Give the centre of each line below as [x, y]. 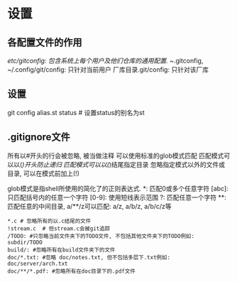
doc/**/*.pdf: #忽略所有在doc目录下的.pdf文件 [72, 271]
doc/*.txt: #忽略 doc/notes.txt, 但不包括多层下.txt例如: [89, 257]
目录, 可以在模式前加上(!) [44, 173]
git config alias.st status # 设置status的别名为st [76, 112]
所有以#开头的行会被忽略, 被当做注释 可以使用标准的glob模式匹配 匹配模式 [116, 156]
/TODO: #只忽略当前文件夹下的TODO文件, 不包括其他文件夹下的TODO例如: [101, 236]
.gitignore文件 [39, 137]
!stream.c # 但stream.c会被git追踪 [59, 228]
